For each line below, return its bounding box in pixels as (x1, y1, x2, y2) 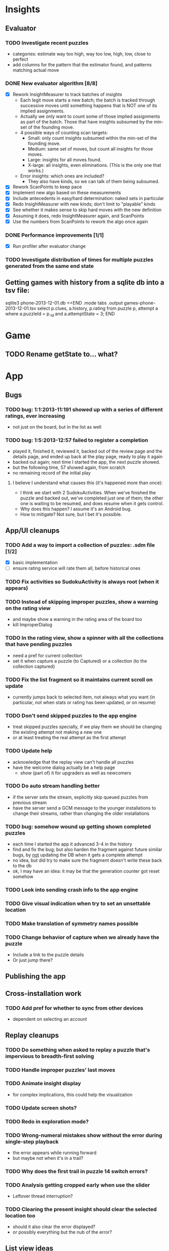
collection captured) (12, 663, 55, 669)
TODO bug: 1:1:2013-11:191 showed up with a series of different (5, 406, 163, 413)
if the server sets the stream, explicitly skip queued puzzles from (12, 794, 149, 800)
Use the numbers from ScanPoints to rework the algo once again (12, 218, 148, 224)
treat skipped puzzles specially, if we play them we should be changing (12, 723, 162, 730)
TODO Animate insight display (5, 1080, 81, 1087)
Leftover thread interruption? (12, 1193, 73, 1199)
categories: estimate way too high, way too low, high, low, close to (12, 51, 151, 57)
